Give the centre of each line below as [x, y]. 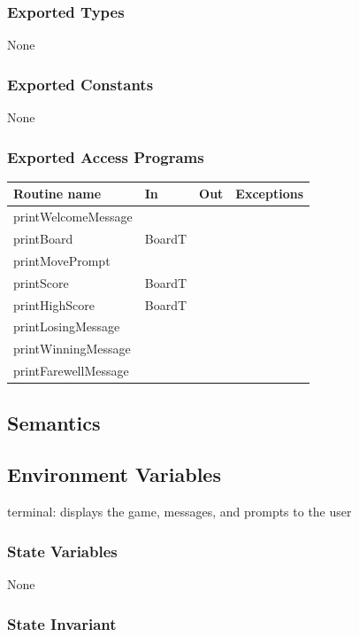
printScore [41, 282]
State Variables [62, 551]
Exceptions [269, 194]
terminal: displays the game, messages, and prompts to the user [179, 512]
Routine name [57, 194]
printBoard [43, 239]
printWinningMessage [72, 349]
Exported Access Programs [106, 156]
